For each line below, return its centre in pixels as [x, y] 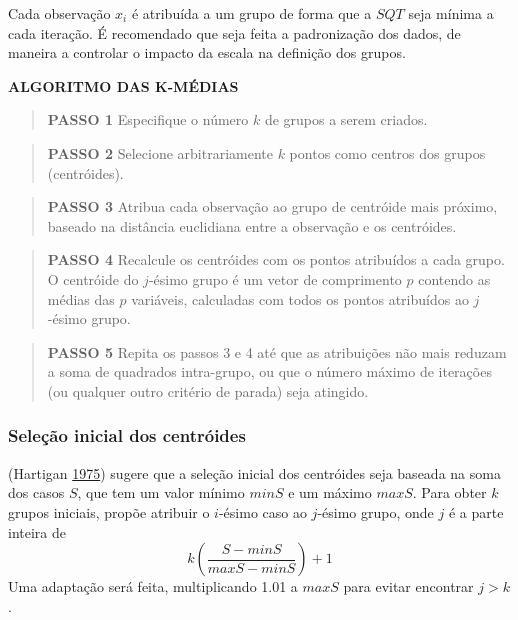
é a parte [476, 511]
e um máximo [330, 492]
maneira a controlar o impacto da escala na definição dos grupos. [207, 52]
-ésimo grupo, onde [375, 511]
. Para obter [449, 492]
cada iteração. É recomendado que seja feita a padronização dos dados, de [234, 32]
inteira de [37, 531]
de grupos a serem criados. [346, 119]
